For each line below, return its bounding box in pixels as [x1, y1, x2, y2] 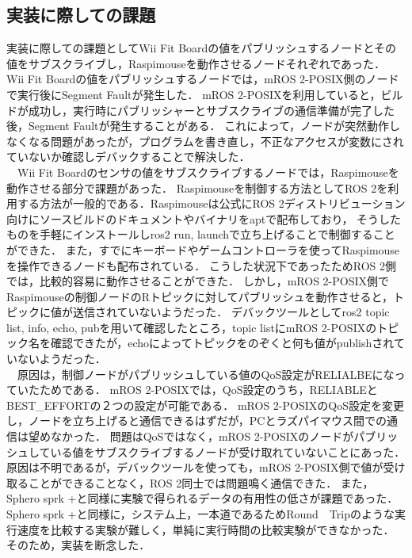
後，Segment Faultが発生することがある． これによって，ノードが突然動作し [6, 117, 401, 134]
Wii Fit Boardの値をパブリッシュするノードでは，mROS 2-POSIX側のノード [6, 71, 399, 87]
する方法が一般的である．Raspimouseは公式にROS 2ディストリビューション [17, 195, 406, 212]
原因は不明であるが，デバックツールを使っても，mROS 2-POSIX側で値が [6, 459, 383, 476]
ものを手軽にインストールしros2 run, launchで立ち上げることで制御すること [6, 226, 395, 243]
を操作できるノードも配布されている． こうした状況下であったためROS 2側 [6, 257, 397, 273]
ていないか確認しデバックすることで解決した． [6, 148, 250, 165]
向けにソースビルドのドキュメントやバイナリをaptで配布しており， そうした [6, 210, 402, 227]
